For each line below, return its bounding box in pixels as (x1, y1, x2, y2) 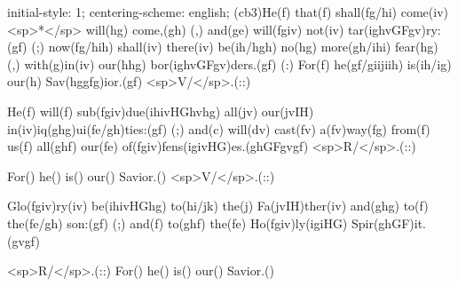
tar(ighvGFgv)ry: (348, 20, 441, 38)
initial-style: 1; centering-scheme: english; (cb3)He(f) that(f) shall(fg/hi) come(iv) (7, 3, 448, 20)
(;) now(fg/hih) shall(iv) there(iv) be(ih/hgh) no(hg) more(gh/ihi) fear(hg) (31, 37, 438, 56)
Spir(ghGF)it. (351, 213, 426, 232)
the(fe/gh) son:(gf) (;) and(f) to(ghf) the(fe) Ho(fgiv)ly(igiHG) (7, 213, 348, 232)
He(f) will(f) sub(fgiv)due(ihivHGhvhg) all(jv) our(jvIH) (7, 101, 314, 120)
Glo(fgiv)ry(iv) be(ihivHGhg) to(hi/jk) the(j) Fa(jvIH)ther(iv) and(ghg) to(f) (7, 196, 429, 215)
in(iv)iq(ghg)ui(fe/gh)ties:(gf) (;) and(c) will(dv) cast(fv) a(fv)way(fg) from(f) (7, 119, 430, 138)
